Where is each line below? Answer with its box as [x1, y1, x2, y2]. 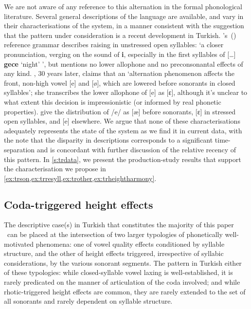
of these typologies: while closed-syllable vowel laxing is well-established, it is [4, 267, 233, 277]
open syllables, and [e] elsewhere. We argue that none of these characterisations [4, 116, 240, 126]
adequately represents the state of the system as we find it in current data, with [4, 125, 242, 135]
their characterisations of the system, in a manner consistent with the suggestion [4, 20, 244, 31]
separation [4, 144, 35, 154]
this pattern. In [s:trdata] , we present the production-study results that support [4, 154, 241, 164]
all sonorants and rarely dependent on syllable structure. [4, 296, 173, 306]
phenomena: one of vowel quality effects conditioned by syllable [36, 238, 225, 249]
